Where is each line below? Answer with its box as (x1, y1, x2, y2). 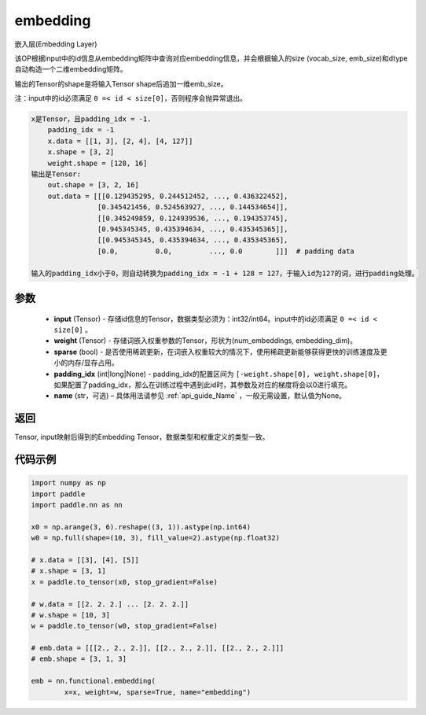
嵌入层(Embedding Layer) (14, 39, 97, 49)
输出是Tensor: (31, 170, 82, 179)
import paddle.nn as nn (31, 500, 123, 509)
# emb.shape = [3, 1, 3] (31, 654, 127, 664)
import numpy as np (31, 478, 106, 488)
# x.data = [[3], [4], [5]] (31, 555, 139, 564)
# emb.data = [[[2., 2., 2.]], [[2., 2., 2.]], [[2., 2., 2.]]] (31, 643, 285, 653)
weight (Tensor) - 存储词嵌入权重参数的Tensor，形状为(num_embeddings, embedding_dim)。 (53, 336, 358, 345)
